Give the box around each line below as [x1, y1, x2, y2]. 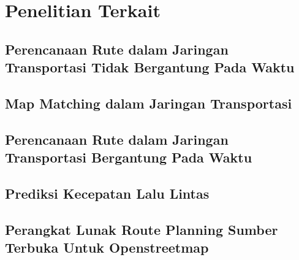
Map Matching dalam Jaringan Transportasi [5, 93, 292, 112]
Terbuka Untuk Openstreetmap [5, 238, 209, 257]
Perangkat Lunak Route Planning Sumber [5, 220, 278, 239]
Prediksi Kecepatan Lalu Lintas [5, 183, 210, 202]
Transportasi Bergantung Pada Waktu [5, 148, 252, 167]
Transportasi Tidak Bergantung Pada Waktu [5, 58, 295, 77]
